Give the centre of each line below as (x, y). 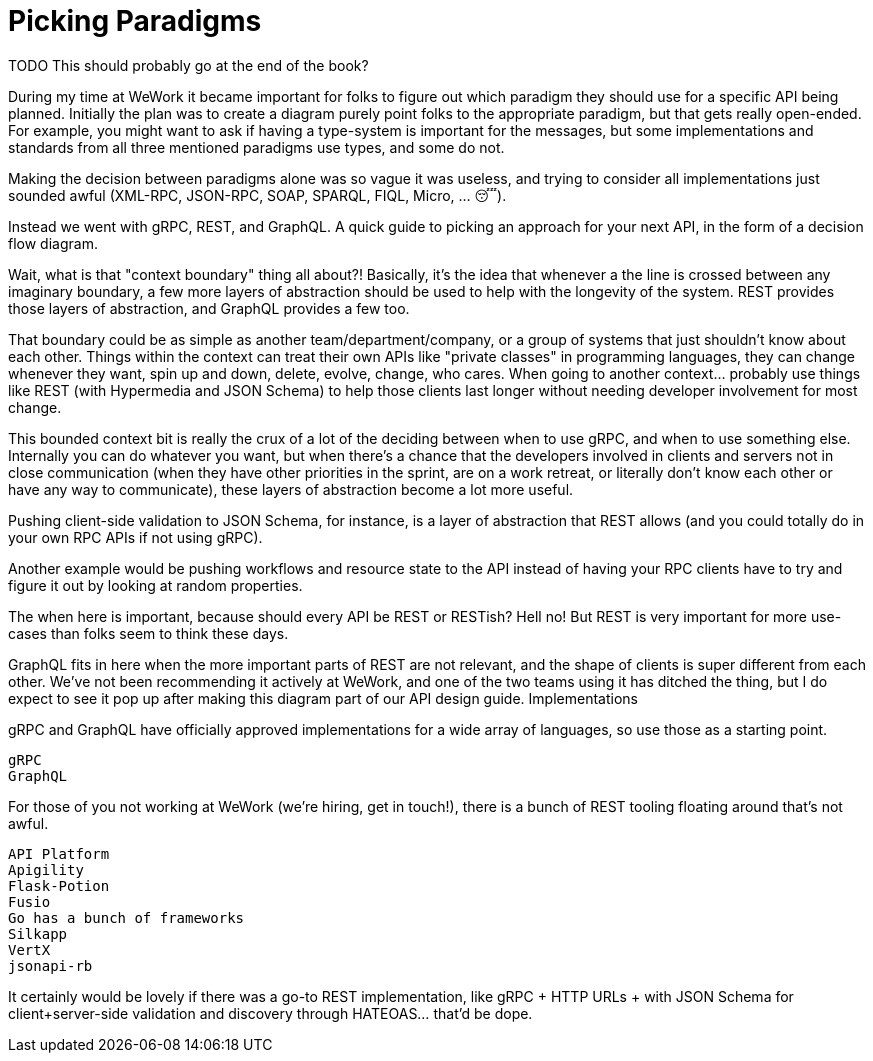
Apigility (46, 869)
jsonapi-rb (50, 965)
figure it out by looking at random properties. (155, 585)
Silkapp (38, 933)
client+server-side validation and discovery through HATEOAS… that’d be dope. (270, 1013)
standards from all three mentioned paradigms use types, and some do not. (256, 147)
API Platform (59, 853)
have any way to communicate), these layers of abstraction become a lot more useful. (291, 489)
